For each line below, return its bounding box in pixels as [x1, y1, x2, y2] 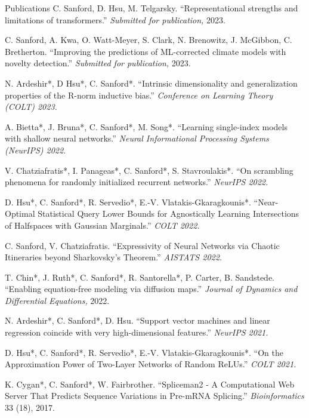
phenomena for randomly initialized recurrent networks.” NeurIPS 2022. [5, 176, 268, 188]
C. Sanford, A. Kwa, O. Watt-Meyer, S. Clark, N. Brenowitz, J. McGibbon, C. [5, 33, 292, 46]
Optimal [5, 207, 35, 220]
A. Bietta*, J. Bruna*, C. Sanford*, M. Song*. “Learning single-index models [5, 120, 288, 133]
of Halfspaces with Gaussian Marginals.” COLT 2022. [5, 219, 200, 231]
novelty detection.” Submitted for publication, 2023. [5, 57, 191, 69]
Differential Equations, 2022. [5, 294, 110, 306]
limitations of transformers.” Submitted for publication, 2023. [5, 13, 225, 26]
